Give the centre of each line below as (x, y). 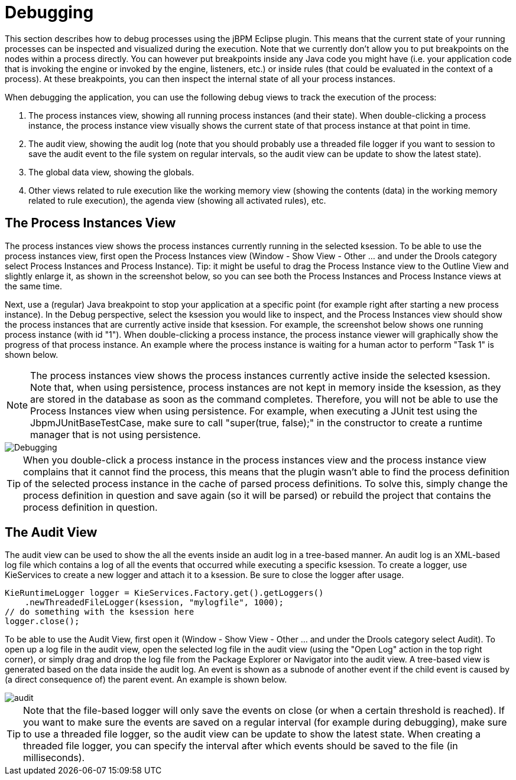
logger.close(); (42, 621)
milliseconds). (54, 758)
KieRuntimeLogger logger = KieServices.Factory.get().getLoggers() (164, 593)
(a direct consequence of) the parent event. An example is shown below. (146, 680)
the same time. (34, 286)
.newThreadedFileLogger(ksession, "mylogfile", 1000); (154, 603)
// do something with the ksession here (100, 612)
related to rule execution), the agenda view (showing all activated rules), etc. (177, 200)
